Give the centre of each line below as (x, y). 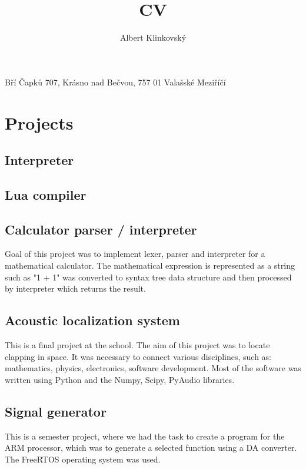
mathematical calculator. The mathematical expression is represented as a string (150, 265)
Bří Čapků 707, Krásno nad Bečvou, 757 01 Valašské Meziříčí (115, 82)
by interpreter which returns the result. (75, 288)
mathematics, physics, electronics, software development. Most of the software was (153, 368)
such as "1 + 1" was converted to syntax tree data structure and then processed (148, 277)
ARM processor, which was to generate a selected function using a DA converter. (151, 447)
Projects (39, 122)
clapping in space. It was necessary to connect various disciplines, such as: (138, 356)
